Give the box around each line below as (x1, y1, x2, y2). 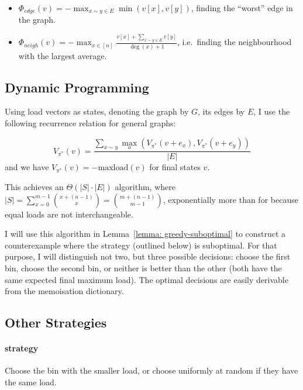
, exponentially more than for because (163, 193, 298, 205)
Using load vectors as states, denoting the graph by (5, 105, 189, 118)
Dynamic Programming (5, 78, 149, 96)
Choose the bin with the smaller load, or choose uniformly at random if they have (5, 364, 298, 377)
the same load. (5, 375, 57, 388)
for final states (149, 161, 201, 173)
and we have (5, 161, 49, 173)
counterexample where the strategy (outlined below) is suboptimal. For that (5, 239, 277, 251)
